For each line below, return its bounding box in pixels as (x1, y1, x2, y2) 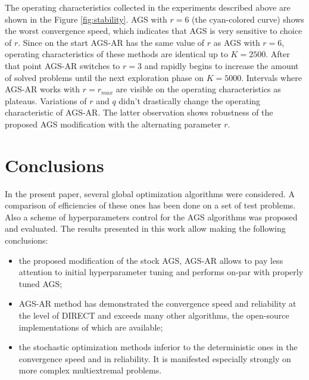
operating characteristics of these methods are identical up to (5, 48, 228, 60)
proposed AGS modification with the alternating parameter (5, 117, 221, 130)
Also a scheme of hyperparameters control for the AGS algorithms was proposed (5, 210, 298, 223)
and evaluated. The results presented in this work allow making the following (5, 222, 286, 235)
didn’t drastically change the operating (118, 94, 261, 107)
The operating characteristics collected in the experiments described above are (5, 1, 291, 13)
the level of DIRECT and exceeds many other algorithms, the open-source (18, 309, 289, 321)
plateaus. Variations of (5, 94, 87, 107)
